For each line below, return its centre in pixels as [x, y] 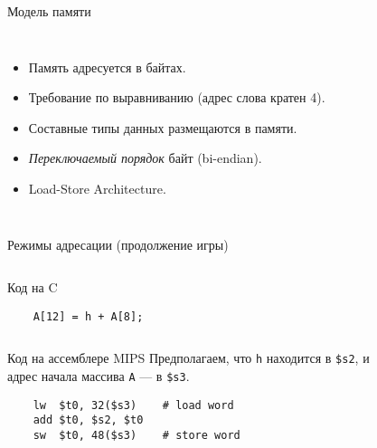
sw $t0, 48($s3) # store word [137, 436]
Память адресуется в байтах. [107, 67]
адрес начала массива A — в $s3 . [99, 376]
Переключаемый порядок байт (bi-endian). [145, 158]
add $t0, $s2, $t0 [88, 420]
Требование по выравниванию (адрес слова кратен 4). [177, 97]
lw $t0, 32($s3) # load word [133, 405]
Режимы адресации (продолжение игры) [118, 244]
